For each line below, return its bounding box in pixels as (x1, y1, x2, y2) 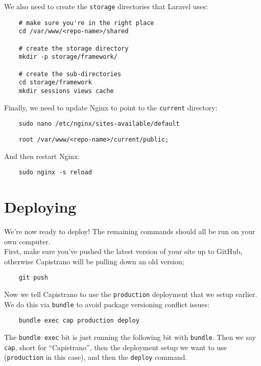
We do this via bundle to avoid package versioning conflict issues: (4, 299, 209, 309)
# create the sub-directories (18, 70, 122, 78)
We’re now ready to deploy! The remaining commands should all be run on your (4, 225, 255, 236)
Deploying (4, 196, 77, 217)
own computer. (4, 236, 51, 246)
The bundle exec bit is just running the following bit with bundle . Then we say (4, 331, 256, 342)
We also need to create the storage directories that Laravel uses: (4, 1, 208, 11)
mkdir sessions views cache (18, 87, 114, 95)
